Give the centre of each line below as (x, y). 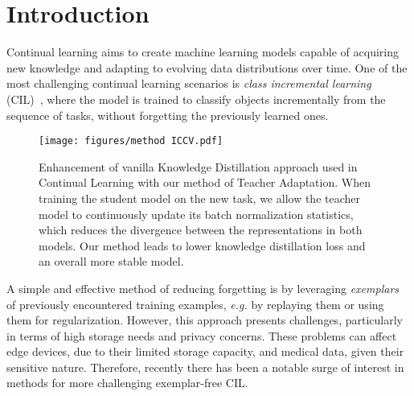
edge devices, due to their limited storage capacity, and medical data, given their (205, 351)
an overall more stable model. (111, 261)
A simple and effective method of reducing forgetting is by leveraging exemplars (203, 288)
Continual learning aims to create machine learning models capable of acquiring (203, 52)
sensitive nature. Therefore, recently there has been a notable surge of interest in (205, 367)
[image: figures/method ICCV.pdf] (131, 141)
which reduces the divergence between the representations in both (201, 230)
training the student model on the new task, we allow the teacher (199, 198)
